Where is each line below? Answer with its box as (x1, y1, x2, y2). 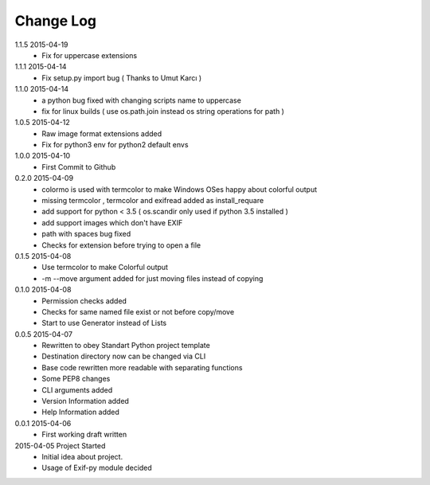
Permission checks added (41, 295, 127, 306)
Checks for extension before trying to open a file (41, 240, 201, 250)
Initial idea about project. (41, 452, 123, 461)
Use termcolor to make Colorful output (41, 263, 169, 272)
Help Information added (41, 407, 119, 417)
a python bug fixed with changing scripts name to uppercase (41, 96, 242, 105)
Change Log (14, 12, 97, 29)
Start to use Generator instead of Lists (41, 319, 167, 328)
